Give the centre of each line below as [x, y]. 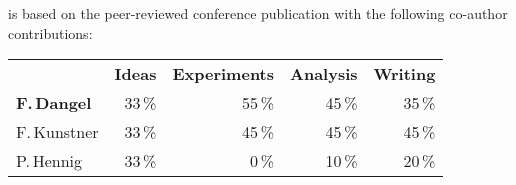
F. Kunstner [57, 132]
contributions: [50, 32]
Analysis [324, 74]
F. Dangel [54, 103]
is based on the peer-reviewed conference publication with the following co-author [258, 13]
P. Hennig [49, 161]
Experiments [223, 74]
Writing [404, 74]
